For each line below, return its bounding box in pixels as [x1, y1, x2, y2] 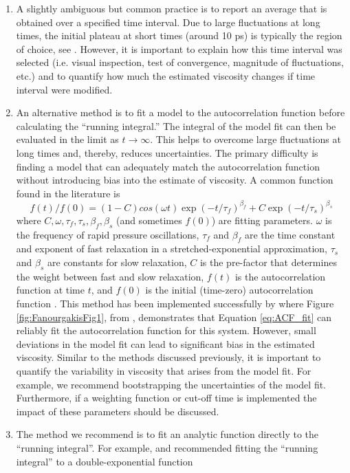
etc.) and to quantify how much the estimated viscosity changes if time [16, 68, 316, 82]
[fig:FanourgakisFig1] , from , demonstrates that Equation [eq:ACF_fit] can [16, 309, 331, 324]
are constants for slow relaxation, [47, 255, 187, 269]
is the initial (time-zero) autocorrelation [145, 283, 314, 297]
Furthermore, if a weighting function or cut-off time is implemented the [16, 390, 317, 405]
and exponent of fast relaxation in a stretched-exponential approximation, [16, 241, 328, 256]
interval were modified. [16, 82, 113, 96]
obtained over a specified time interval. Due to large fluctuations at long [16, 14, 320, 29]
